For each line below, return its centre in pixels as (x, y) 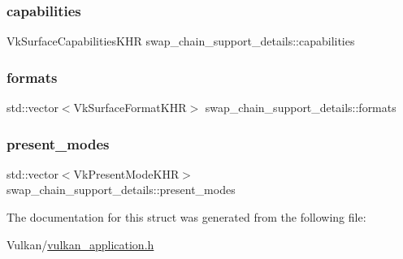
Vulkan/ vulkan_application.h (80, 244)
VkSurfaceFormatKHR (130, 108)
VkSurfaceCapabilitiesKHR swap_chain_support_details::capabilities (181, 41)
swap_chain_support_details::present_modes (121, 190)
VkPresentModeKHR (126, 173)
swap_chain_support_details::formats (301, 108)
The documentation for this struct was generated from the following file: (186, 217)
